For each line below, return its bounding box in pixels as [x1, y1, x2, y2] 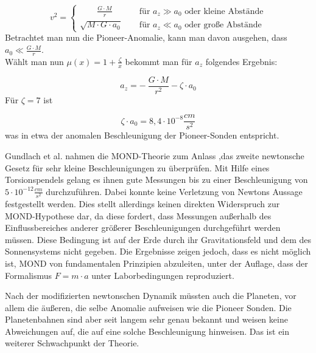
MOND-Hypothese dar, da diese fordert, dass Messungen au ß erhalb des [5, 209, 272, 222]
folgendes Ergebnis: [205, 55, 278, 67]
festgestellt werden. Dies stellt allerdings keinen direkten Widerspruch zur [5, 197, 280, 210]
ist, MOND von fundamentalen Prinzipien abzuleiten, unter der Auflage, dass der [5, 256, 308, 269]
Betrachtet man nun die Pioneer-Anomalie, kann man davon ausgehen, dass [5, 31, 287, 44]
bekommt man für [125, 55, 192, 67]
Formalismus [5, 269, 52, 281]
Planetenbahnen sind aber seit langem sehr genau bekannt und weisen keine [5, 313, 288, 326]
